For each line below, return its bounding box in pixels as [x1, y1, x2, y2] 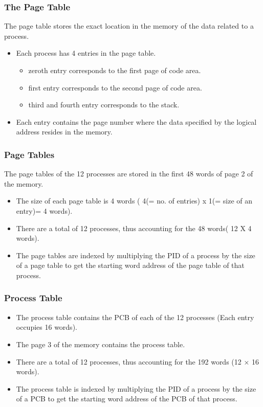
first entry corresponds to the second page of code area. [28, 82, 202, 93]
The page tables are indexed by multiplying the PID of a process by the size [16, 250, 255, 260]
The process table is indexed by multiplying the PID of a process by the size [16, 383, 256, 394]
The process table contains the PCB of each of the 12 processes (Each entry [16, 311, 254, 322]
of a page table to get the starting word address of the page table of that [16, 260, 245, 270]
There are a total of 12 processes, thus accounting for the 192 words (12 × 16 [16, 356, 259, 367]
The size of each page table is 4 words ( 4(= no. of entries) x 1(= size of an [16, 195, 253, 206]
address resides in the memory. [16, 126, 113, 137]
